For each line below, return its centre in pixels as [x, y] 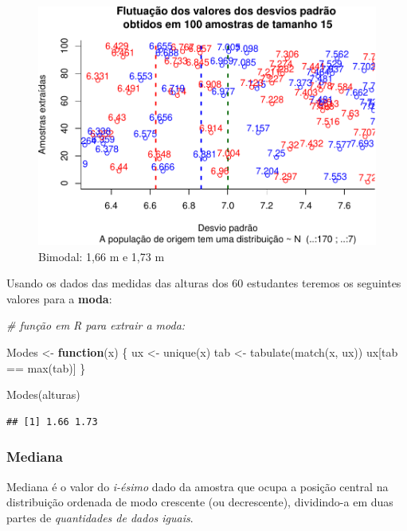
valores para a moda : [59, 298]
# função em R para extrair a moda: [96, 325]
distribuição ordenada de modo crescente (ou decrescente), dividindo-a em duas [200, 502]
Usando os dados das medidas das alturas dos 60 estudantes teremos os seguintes [204, 283]
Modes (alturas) [43, 394]
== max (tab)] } [46, 367]
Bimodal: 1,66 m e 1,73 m [102, 256]
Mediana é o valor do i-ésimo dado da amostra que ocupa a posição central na [198, 486]
